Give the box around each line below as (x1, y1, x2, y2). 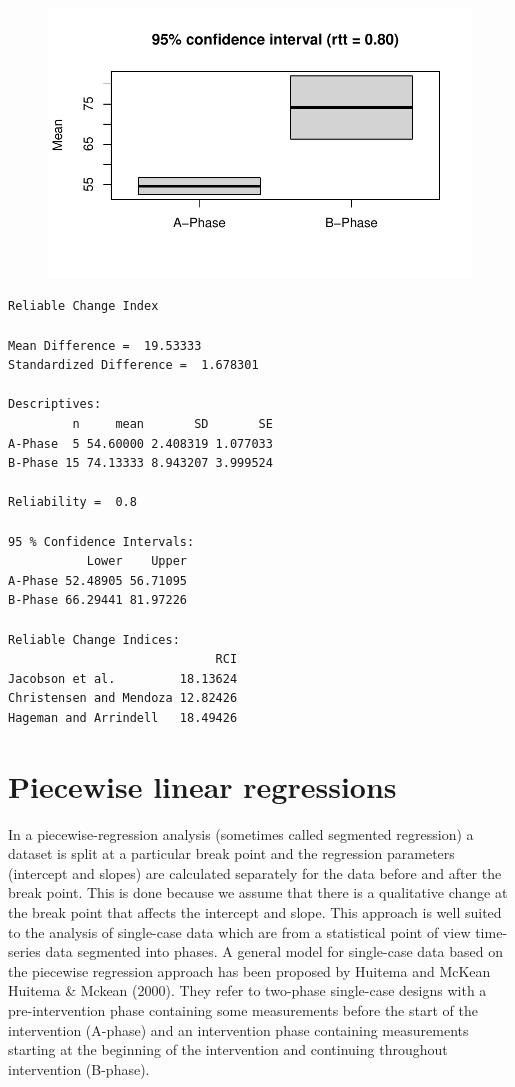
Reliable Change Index (8, 299, 159, 314)
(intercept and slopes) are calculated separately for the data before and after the (8, 862, 502, 883)
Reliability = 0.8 (8, 495, 137, 510)
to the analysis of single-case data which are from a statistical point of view (8, 921, 471, 942)
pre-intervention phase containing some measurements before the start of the (8, 999, 478, 1020)
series (8, 941, 41, 962)
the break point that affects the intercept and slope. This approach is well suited (8, 901, 502, 922)
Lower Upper (86, 554, 187, 569)
